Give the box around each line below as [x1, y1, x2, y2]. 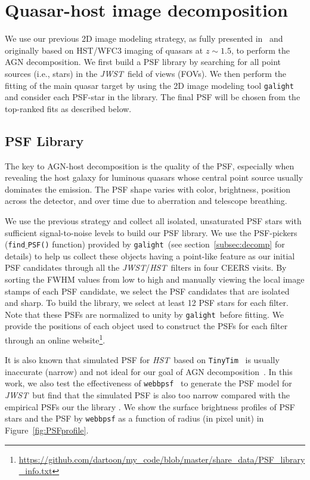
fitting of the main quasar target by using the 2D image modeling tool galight [5, 79, 294, 91]
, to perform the [231, 44, 290, 56]
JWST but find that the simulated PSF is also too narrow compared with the [5, 389, 290, 401]
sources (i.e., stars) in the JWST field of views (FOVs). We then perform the [5, 67, 287, 79]
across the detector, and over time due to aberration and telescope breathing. [5, 194, 287, 207]
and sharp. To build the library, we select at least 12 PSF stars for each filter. [5, 296, 289, 309]
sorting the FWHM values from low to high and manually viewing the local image [5, 272, 305, 285]
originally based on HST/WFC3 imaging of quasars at [5, 44, 203, 56]
